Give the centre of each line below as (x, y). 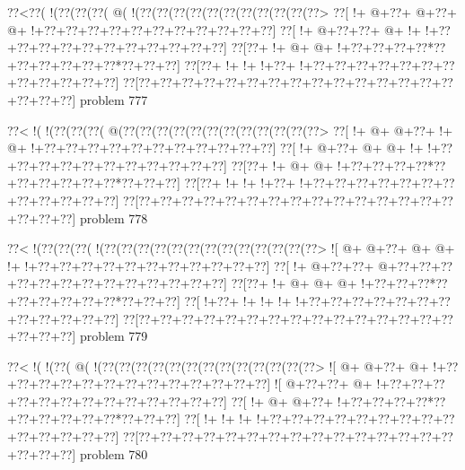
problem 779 (114, 336)
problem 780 (114, 453)
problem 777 (114, 99)
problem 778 (114, 218)
